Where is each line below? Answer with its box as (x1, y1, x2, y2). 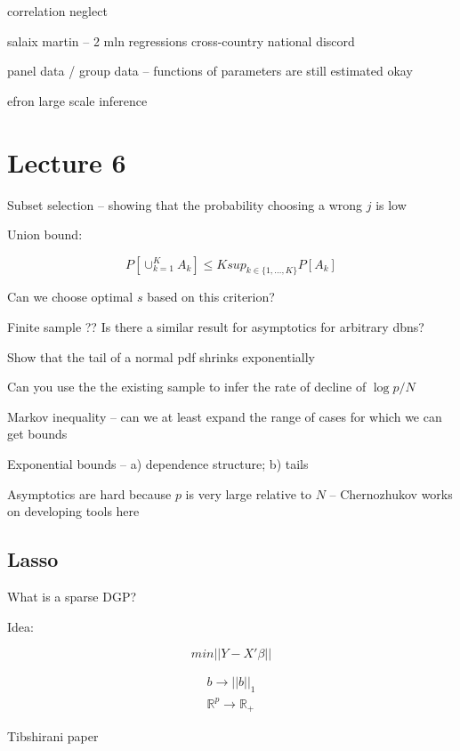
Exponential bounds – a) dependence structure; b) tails (7, 455, 309, 473)
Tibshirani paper (7, 727, 99, 746)
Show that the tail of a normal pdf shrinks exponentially (7, 347, 316, 366)
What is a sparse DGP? (7, 587, 137, 606)
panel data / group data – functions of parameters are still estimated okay (7, 61, 413, 80)
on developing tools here (7, 502, 140, 521)
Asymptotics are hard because (7, 484, 172, 503)
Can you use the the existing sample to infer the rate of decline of (7, 377, 367, 396)
